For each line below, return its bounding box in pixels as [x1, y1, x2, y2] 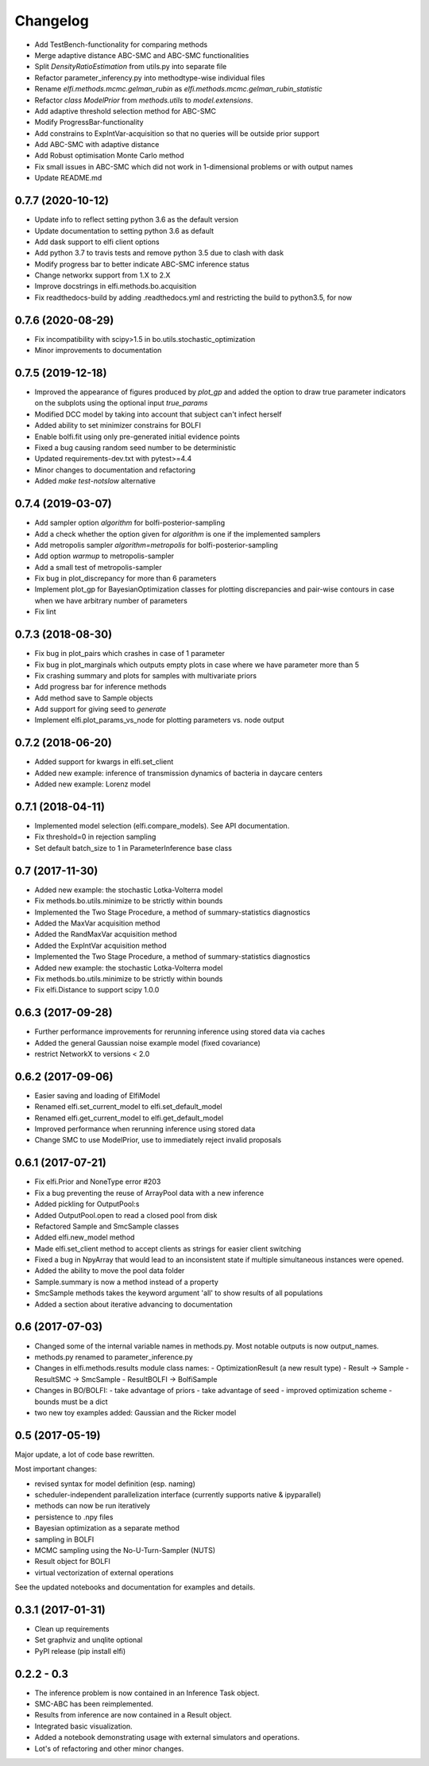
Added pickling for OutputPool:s [34, 1199, 140, 1209]
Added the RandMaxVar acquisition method [34, 930, 177, 939]
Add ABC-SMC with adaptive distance [34, 140, 160, 149]
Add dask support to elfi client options [34, 237, 160, 246]
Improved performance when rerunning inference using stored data [34, 1124, 256, 1134]
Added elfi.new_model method [34, 1232, 135, 1242]
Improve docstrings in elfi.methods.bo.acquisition [34, 281, 197, 291]
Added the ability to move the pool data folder [34, 1266, 185, 1275]
